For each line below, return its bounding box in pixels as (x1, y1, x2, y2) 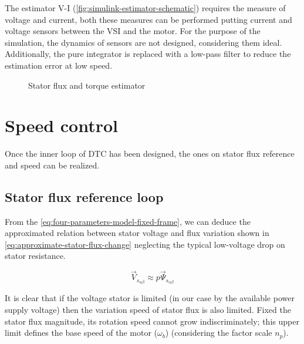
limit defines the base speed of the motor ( (5, 326, 158, 339)
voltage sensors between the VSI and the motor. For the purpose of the (5, 25, 261, 37)
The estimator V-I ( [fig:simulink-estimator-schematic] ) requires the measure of (5, 2, 286, 14)
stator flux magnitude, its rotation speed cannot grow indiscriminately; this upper (5, 315, 299, 327)
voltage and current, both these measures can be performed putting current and (5, 13, 292, 25)
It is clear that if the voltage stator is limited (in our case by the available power (5, 292, 295, 304)
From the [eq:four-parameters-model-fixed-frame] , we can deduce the (5, 215, 251, 227)
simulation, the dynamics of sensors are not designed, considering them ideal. (5, 36, 282, 48)
